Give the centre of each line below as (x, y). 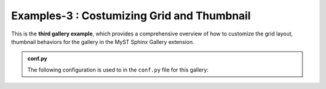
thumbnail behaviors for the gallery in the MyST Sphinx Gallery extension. (103, 41)
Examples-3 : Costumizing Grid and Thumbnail (131, 16)
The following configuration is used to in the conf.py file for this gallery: (118, 70)
